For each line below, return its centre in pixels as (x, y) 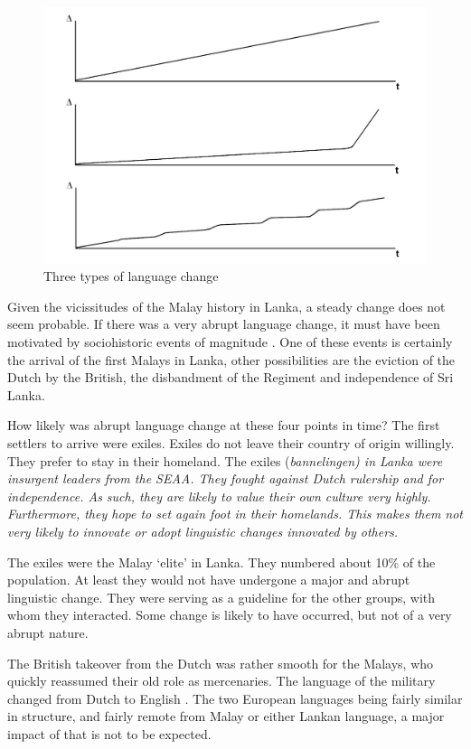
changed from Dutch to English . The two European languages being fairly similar (235, 698)
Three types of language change (131, 276)
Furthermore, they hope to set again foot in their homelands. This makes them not (235, 514)
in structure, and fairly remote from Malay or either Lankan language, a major (226, 716)
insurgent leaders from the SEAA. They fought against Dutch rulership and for (226, 478)
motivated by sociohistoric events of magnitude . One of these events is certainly (230, 342)
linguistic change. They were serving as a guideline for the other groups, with (221, 597)
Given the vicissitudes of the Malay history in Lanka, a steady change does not (226, 306)
